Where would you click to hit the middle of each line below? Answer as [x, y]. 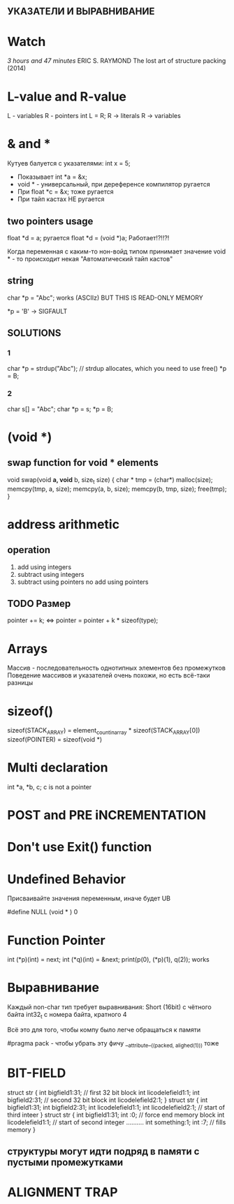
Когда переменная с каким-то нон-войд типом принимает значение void [117, 251]
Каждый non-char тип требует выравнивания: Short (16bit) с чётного [109, 1007]
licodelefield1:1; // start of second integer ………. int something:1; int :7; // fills [117, 1122]
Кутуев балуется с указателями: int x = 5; [69, 163]
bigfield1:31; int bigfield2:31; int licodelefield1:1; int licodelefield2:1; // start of [116, 1107]
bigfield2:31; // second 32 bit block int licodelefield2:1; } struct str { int [108, 1100]
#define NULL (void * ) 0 [43, 912]
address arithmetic [64, 524]
